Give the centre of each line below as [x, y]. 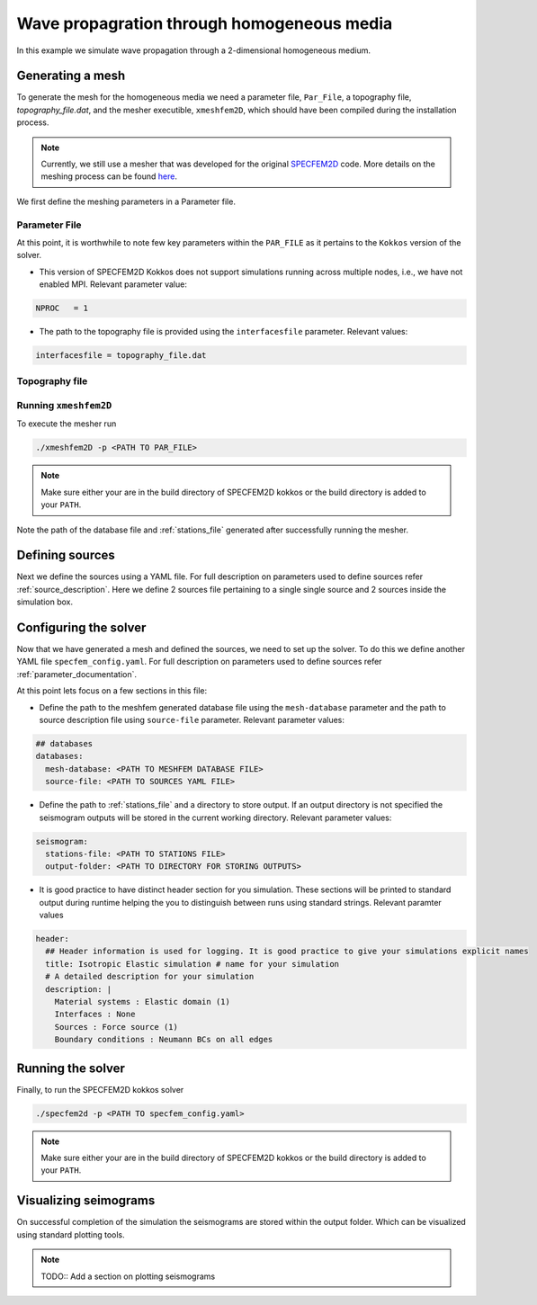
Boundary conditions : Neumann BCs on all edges [164, 1040]
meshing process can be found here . [109, 176]
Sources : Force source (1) [116, 1027]
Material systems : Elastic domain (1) [143, 1002]
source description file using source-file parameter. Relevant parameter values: [192, 720]
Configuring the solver [81, 628]
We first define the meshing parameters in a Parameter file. [126, 201]
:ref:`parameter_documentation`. [76, 674]
